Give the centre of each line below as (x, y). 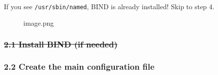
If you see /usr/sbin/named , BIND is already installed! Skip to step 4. (109, 6)
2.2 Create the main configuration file (79, 67)
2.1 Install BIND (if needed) (61, 44)
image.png (39, 22)
